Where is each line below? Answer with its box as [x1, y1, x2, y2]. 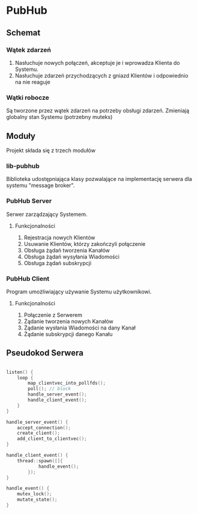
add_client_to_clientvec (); [17, 436, 87, 442]
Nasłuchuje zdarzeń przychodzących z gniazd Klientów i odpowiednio [14, 72, 189, 79]
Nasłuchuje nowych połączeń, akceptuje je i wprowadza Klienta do [14, 59, 180, 66]
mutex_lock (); [17, 491, 52, 497]
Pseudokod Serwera [6, 348, 84, 358]
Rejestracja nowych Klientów [23, 234, 95, 241]
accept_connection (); [17, 424, 71, 430]
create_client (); [17, 430, 61, 436]
